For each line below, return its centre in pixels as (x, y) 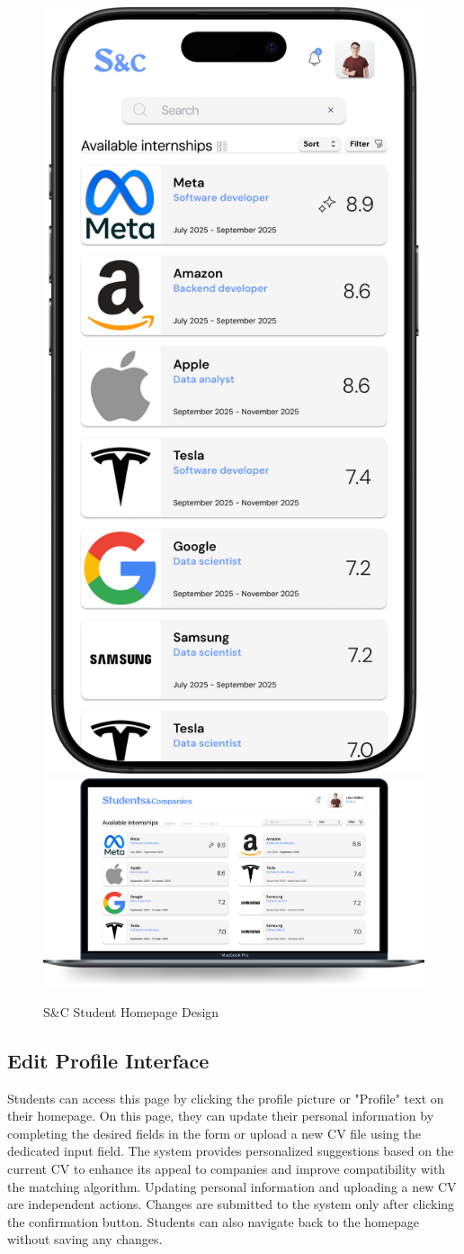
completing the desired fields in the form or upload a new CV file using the (214, 1133)
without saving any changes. (85, 1239)
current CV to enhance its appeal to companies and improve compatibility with (227, 1168)
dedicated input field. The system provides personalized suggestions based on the (231, 1151)
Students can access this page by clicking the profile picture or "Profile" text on (226, 1098)
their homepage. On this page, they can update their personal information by (221, 1116)
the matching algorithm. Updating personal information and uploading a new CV (232, 1186)
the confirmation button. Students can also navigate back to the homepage (213, 1221)
